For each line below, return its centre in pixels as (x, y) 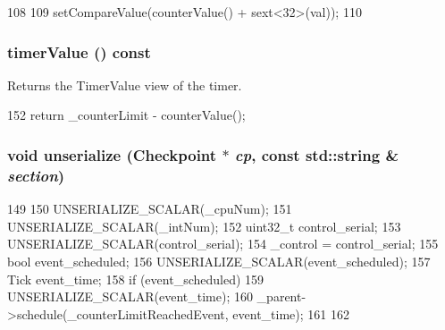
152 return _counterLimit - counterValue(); (126, 115)
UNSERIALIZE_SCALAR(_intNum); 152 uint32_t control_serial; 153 (204, 226)
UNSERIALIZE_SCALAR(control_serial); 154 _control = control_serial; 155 (223, 244)
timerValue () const (79, 51)
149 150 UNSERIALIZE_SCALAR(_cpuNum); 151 (150, 209)
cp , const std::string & (317, 154)
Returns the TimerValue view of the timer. (125, 85)
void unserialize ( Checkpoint (112, 154)
